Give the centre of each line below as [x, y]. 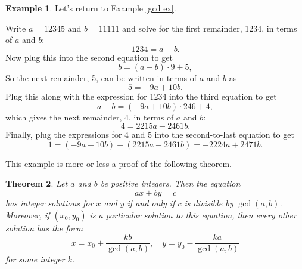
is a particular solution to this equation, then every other [193, 214]
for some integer [35, 259]
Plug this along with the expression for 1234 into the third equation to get [141, 96]
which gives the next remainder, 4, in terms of [90, 117]
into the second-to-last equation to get [224, 134]
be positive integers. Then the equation [170, 183]
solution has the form [44, 228]
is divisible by [209, 202]
